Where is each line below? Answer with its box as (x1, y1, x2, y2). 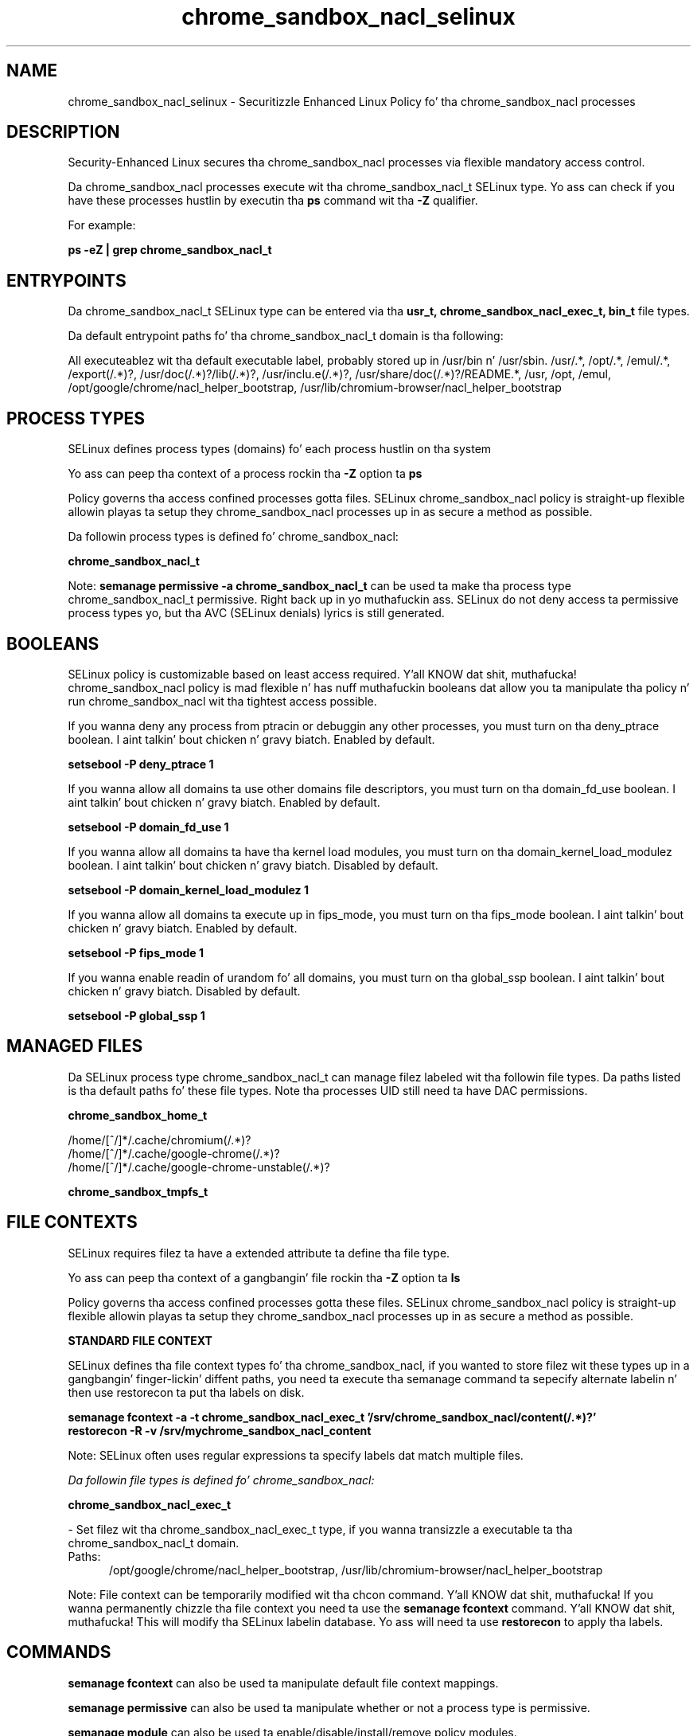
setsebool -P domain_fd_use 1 (68, 819, 229, 834)
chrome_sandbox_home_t (68, 1108, 208, 1122)
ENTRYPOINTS (6, 270, 127, 291)
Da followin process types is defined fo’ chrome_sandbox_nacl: (68, 530, 399, 544)
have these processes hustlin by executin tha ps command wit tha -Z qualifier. (68, 194, 478, 208)
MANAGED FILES (6, 1036, 143, 1057)
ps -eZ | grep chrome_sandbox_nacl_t (68, 243, 272, 257)
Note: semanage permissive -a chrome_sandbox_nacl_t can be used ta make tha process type (68, 579, 571, 593)
